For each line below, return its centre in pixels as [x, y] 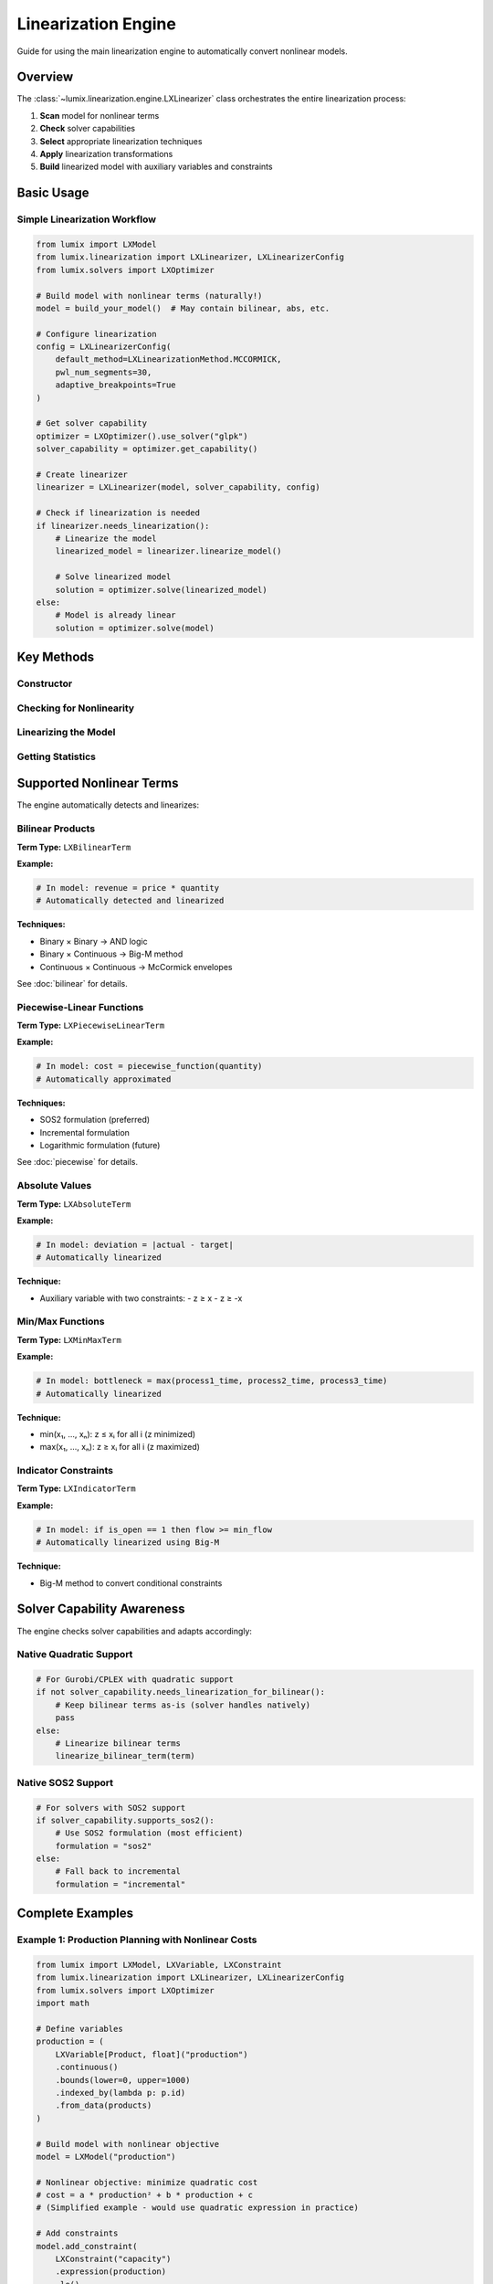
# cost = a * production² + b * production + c [144, 2195]
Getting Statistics [56, 756]
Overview [45, 77]
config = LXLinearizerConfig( [104, 347]
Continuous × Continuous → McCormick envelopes [136, 967]
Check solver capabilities [88, 129]
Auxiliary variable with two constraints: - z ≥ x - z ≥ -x [141, 1298]
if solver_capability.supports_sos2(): [125, 1820]
